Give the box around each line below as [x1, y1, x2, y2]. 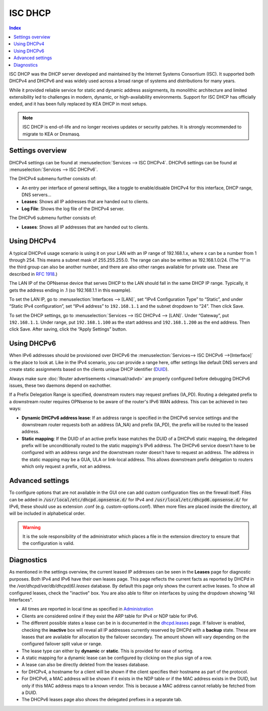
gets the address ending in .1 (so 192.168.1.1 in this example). [9, 287, 132, 293]
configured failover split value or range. [21, 641, 102, 647]
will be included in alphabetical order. [9, 510, 85, 516]
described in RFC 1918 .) [9, 271, 58, 277]
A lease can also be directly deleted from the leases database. [21, 662, 149, 668]
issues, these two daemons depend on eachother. [9, 382, 112, 388]
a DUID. [21, 690, 37, 696]
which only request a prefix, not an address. [21, 464, 112, 470]
